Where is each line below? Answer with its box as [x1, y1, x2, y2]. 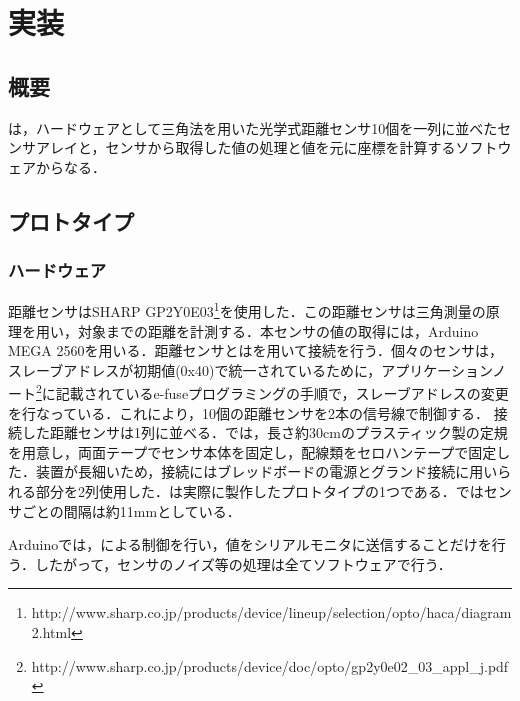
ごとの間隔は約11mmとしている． [21, 500, 241, 521]
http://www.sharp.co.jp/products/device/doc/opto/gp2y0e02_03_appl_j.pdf [31, 655, 509, 676]
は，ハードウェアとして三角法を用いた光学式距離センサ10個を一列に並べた [8, 117, 498, 138]
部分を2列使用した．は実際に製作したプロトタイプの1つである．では [35, 481, 484, 502]
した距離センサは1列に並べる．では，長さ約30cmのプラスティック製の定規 [21, 422, 508, 443]
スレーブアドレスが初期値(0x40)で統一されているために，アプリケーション [8, 359, 493, 380]
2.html [31, 621, 72, 642]
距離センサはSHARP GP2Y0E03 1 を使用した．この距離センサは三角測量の [8, 298, 486, 322]
